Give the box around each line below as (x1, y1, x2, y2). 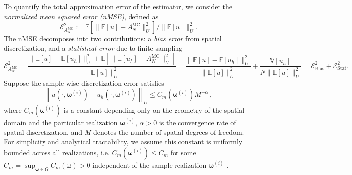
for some (170, 147, 196, 157)
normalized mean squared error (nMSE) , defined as (4, 11, 159, 21)
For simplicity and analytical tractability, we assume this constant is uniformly (4, 136, 243, 147)
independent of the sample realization (92, 159, 207, 170)
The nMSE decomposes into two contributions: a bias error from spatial (4, 33, 222, 44)
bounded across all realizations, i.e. (4, 147, 110, 157)
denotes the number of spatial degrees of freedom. (93, 127, 244, 137)
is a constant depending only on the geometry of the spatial (63, 104, 245, 115)
